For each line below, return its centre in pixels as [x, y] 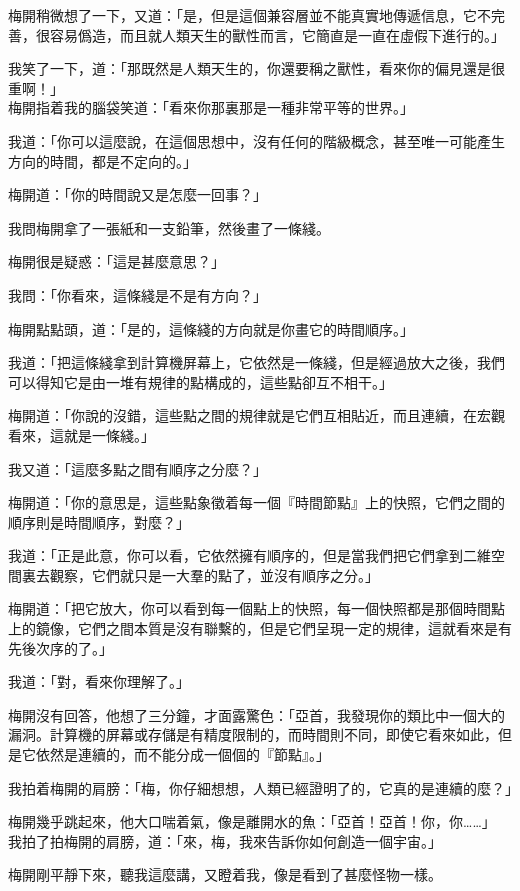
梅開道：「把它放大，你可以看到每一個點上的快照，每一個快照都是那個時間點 [256, 608]
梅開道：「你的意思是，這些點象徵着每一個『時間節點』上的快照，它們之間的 [256, 502]
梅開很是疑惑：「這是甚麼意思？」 [116, 261]
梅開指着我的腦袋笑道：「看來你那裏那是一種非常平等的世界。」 [211, 107]
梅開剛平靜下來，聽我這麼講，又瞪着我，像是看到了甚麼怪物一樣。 [225, 874]
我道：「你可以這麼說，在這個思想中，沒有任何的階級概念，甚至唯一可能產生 [256, 140]
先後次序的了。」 [60, 647]
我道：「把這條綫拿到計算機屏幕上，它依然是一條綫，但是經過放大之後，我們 [256, 362]
